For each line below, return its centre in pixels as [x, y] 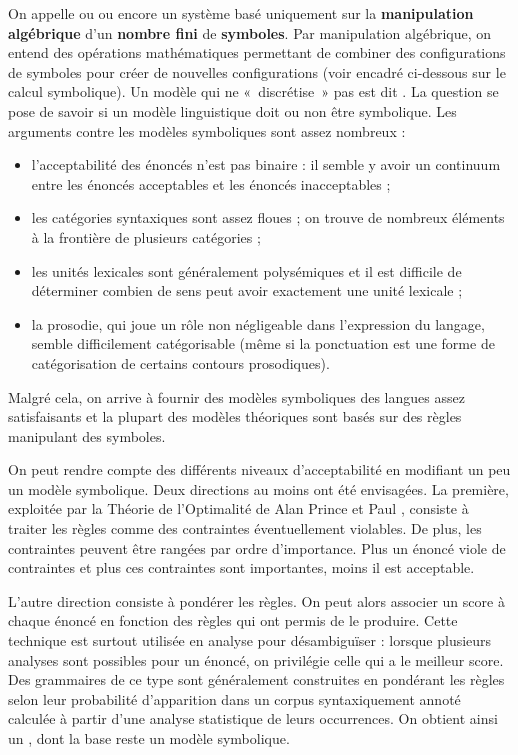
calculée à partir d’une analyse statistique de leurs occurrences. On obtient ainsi [253, 718]
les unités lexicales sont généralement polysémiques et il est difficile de [246, 270]
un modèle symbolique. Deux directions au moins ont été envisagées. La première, [258, 488]
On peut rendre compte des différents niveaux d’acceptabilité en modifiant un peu [259, 469]
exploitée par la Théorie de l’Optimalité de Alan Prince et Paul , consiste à [238, 508]
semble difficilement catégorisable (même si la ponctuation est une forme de [263, 343]
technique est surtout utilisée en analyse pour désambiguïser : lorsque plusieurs [250, 640]
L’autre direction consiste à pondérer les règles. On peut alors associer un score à [256, 600]
